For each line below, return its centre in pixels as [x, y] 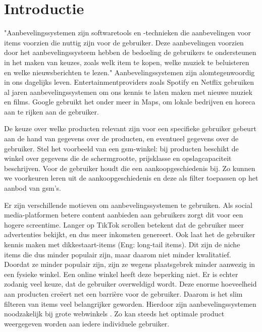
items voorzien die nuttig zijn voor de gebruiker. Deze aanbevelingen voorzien [124, 42]
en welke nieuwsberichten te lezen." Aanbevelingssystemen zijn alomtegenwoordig [129, 72]
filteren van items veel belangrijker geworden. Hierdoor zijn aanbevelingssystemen [130, 303]
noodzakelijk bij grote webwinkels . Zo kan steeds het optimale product [114, 314]
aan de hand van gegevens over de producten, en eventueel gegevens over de [121, 139]
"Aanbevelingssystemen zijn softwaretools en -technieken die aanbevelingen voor [128, 33]
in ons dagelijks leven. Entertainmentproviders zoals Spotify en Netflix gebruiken [129, 82]
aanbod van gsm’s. [33, 188]
